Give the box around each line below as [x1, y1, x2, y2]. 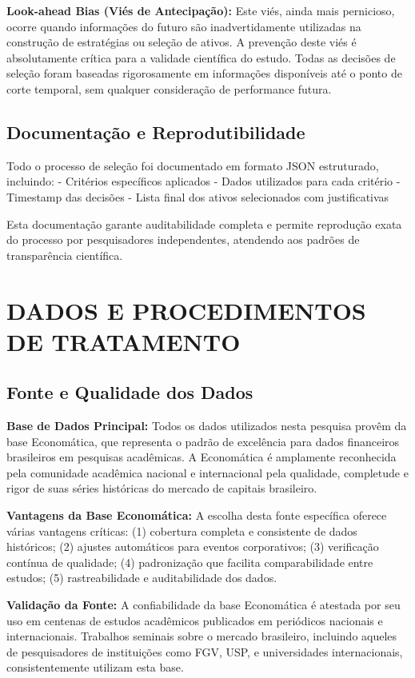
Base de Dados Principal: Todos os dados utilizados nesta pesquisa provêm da [6, 417, 407, 434]
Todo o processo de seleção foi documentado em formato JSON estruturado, [6, 157, 379, 173]
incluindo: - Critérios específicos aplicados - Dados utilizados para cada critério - [6, 173, 401, 189]
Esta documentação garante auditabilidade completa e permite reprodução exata [6, 215, 402, 232]
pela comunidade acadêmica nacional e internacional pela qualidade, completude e [6, 464, 409, 481]
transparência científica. [6, 246, 123, 263]
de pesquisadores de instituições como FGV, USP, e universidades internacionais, [6, 643, 403, 660]
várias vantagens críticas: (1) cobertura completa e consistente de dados [6, 522, 357, 539]
